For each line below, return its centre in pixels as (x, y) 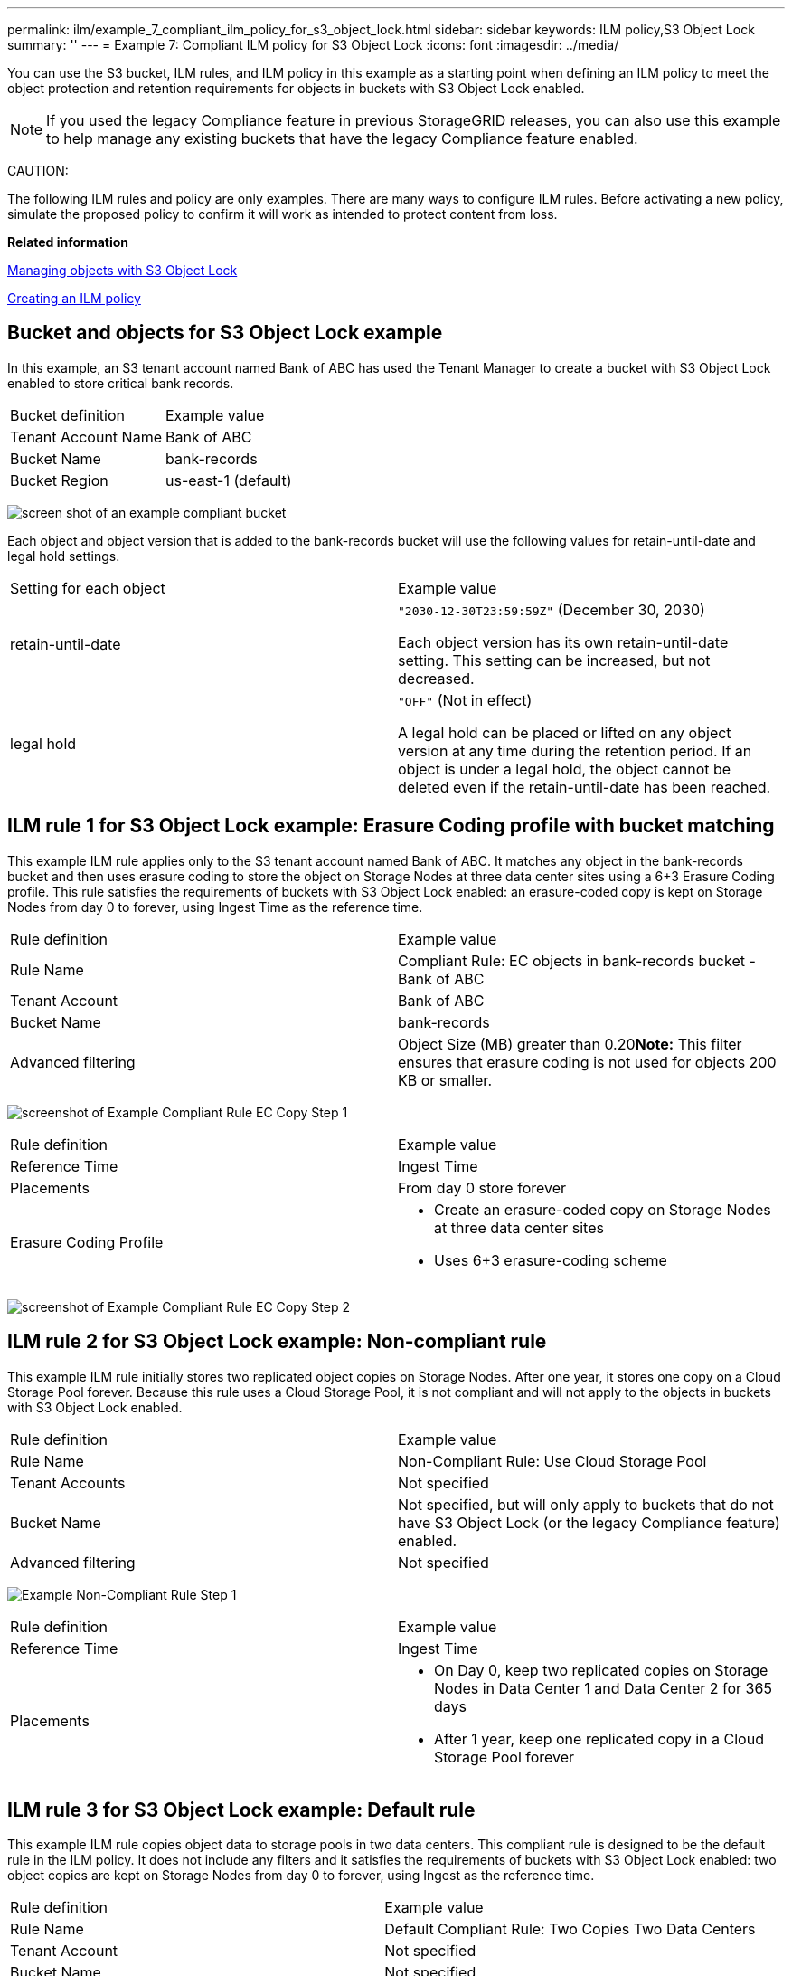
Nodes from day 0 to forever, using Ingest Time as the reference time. (215, 907)
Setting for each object (88, 588)
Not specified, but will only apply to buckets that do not (586, 1504)
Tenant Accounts (68, 1482)
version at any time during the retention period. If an (575, 750)
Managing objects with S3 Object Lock (123, 270)
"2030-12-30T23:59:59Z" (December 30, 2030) (552, 609)
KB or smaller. (445, 1080)
